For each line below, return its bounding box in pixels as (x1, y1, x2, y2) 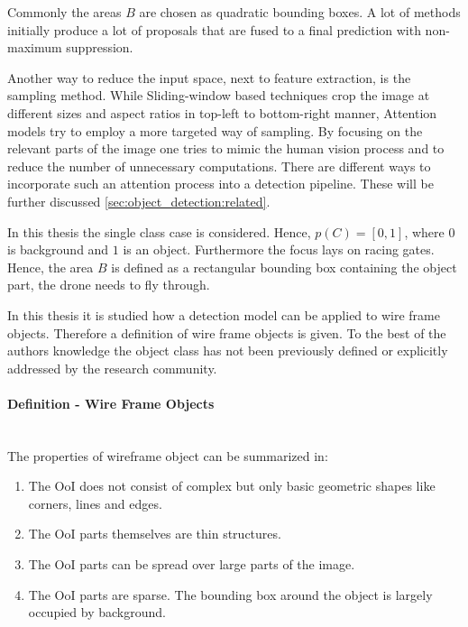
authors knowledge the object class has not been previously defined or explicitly (7, 341, 448, 360)
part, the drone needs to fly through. (7, 275, 210, 294)
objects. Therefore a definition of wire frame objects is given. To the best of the (7, 323, 446, 342)
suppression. (66, 38, 133, 57)
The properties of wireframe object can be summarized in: (7, 446, 328, 465)
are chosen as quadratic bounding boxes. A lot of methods (139, 3, 461, 21)
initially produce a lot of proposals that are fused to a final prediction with (7, 20, 421, 39)
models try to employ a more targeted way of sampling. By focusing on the (7, 121, 423, 140)
